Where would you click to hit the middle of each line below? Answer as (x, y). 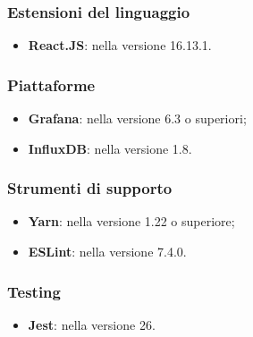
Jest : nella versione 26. (92, 324)
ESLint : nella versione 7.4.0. (107, 252)
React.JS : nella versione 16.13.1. (120, 45)
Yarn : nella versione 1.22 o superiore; (131, 221)
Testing (34, 291)
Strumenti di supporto (90, 188)
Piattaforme (51, 84)
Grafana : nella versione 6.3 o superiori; (137, 118)
